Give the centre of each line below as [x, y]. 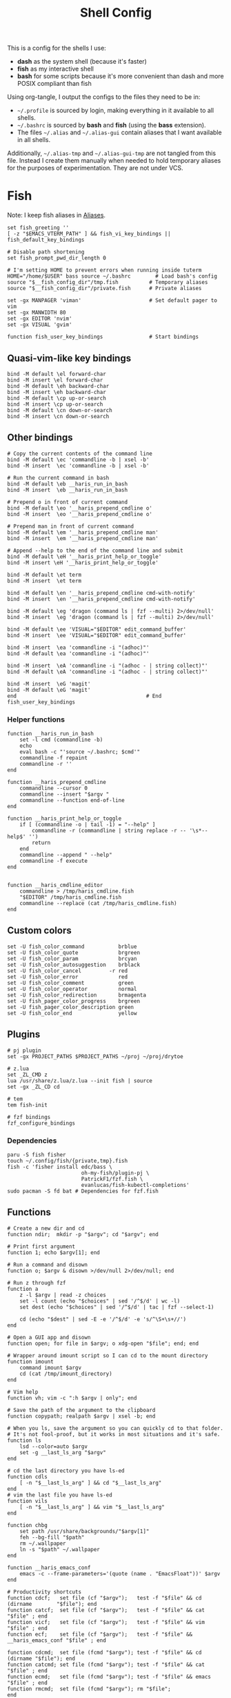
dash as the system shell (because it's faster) [82, 62]
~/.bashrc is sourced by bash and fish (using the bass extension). [111, 125]
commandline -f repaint [54, 758]
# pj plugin [24, 1051]
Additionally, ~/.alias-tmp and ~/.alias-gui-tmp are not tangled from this [111, 153]
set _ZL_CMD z [28, 1075]
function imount [30, 1361]
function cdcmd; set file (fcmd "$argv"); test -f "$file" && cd [104, 1652]
